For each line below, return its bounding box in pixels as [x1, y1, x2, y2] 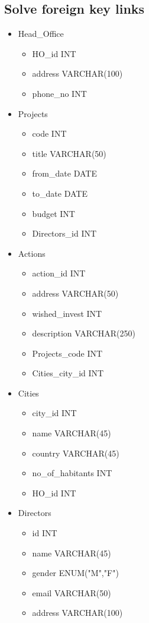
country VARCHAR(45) [32, 446, 119, 459]
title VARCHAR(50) [32, 147, 106, 159]
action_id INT [32, 267, 86, 279]
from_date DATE [32, 167, 97, 180]
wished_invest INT [32, 307, 102, 319]
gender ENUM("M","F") [32, 567, 119, 579]
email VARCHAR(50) [32, 586, 111, 599]
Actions [18, 247, 46, 259]
